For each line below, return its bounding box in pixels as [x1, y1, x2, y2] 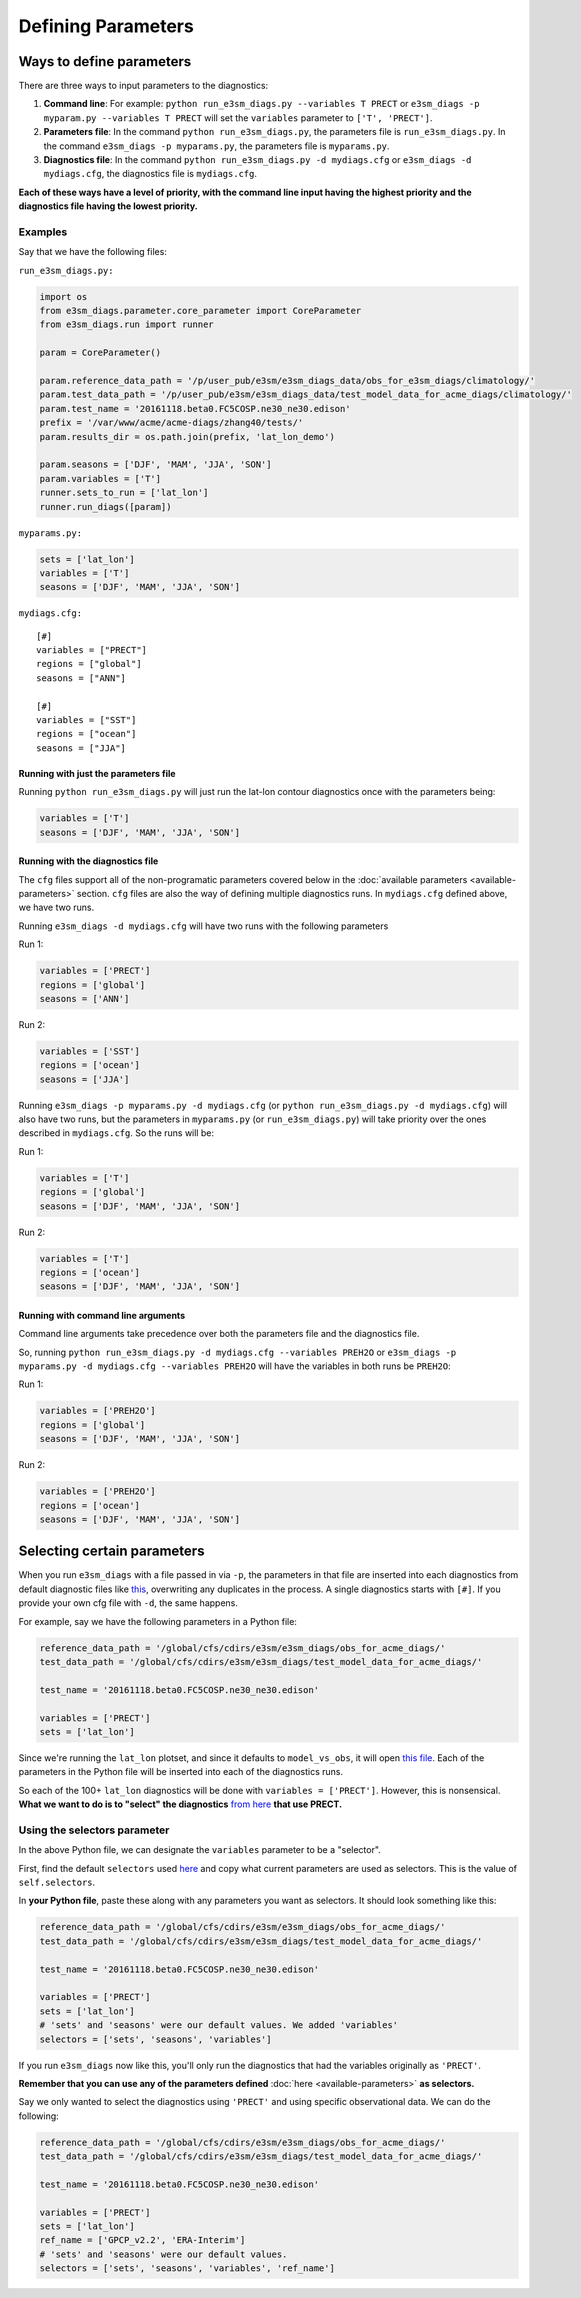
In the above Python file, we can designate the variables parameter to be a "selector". [18, 1844, 382, 1856]
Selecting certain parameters [18, 1543, 205, 1560]
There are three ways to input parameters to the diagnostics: [18, 80, 269, 92]
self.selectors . [18, 1876, 96, 1889]
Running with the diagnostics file [18, 855, 159, 867]
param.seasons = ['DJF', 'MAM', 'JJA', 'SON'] [39, 459, 272, 470]
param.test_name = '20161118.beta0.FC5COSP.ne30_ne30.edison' [39, 403, 351, 414]
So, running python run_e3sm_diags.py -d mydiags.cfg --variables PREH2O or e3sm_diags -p [18, 1346, 457, 1358]
